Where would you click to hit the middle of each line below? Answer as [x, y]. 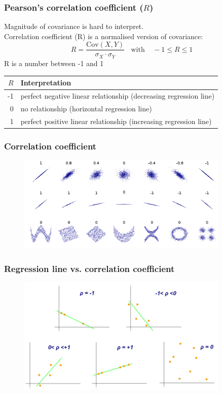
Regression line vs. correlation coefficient [89, 268]
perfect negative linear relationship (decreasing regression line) [118, 95]
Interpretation [46, 83]
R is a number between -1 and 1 [54, 63]
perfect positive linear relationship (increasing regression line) [116, 121]
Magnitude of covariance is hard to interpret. [74, 26]
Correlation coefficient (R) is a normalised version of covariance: [104, 36]
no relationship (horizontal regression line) [86, 108]
